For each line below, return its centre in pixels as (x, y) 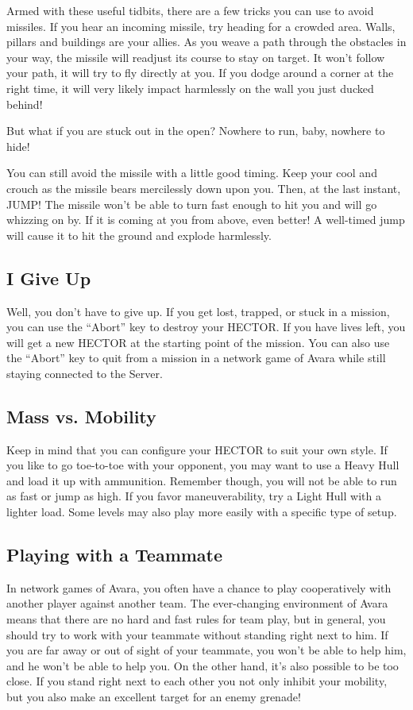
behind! (25, 104)
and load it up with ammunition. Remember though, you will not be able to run (202, 480)
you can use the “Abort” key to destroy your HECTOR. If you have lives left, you (206, 327)
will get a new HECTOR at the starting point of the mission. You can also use (198, 342)
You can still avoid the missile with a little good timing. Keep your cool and (192, 173)
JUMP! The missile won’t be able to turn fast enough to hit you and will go (192, 204)
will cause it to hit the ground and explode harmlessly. (139, 235)
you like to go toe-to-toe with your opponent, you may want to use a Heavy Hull (203, 465)
